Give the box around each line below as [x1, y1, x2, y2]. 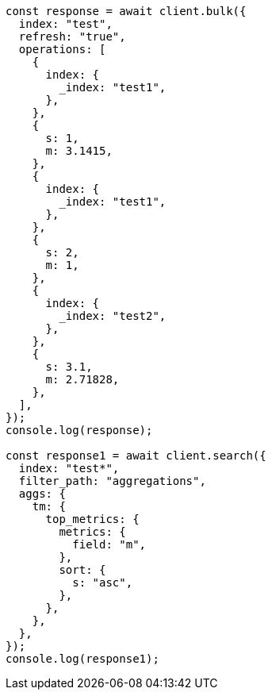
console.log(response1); [6, 652, 159, 665]
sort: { [59, 563, 106, 576]
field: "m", [72, 538, 147, 551]
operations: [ [18, 43, 106, 56]
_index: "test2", [59, 310, 167, 322]
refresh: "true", [18, 30, 126, 43]
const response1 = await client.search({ [6, 449, 266, 462]
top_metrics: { [45, 513, 140, 525]
